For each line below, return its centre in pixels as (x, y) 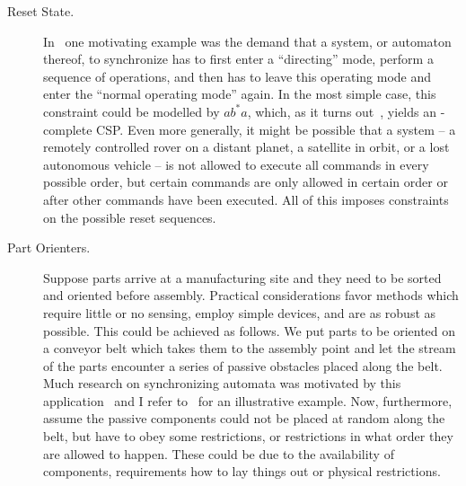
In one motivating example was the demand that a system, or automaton (247, 41)
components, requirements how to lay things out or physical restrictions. (242, 471)
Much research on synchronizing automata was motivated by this (222, 383)
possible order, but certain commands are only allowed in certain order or (246, 182)
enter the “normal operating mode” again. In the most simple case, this (240, 94)
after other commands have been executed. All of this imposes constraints (246, 199)
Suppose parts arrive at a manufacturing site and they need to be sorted (242, 277)
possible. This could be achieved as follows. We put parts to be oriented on (250, 330)
